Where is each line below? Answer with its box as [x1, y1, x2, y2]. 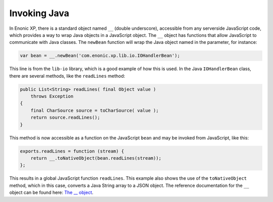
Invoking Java [9, 8, 69, 19]
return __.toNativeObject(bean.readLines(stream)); [30, 155, 162, 161]
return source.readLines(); [30, 115, 101, 121]
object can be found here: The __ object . [9, 189, 94, 195]
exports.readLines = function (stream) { [20, 148, 124, 154]
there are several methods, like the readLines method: [9, 73, 125, 79]
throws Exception [30, 93, 74, 99]
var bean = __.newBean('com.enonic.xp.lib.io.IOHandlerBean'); [20, 53, 180, 59]
